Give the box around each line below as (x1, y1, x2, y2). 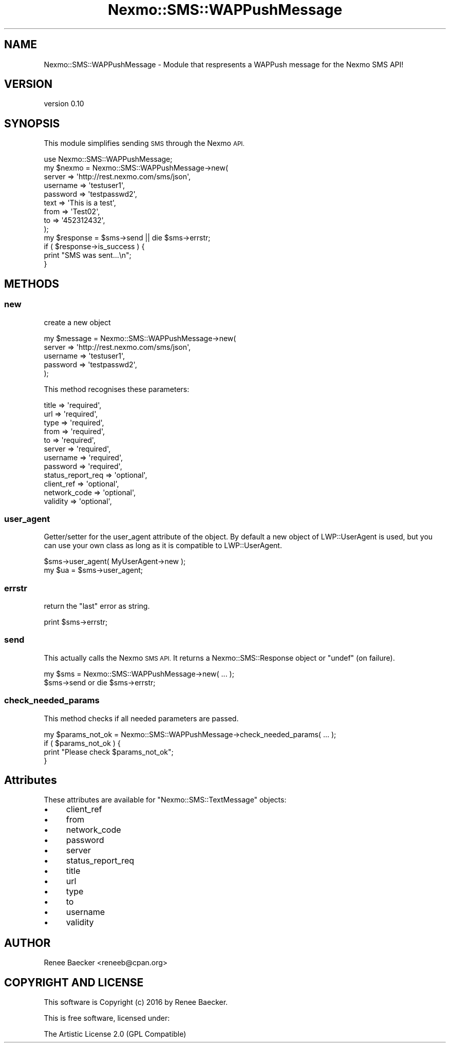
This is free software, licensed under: (44, 1014, 170, 1023)
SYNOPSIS (4, 117, 60, 130)
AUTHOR (4, 936, 51, 949)
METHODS (4, 277, 60, 290)
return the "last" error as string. (44, 602, 150, 610)
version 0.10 (44, 99, 84, 108)
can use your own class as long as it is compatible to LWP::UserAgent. (44, 541, 282, 550)
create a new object (44, 317, 111, 327)
